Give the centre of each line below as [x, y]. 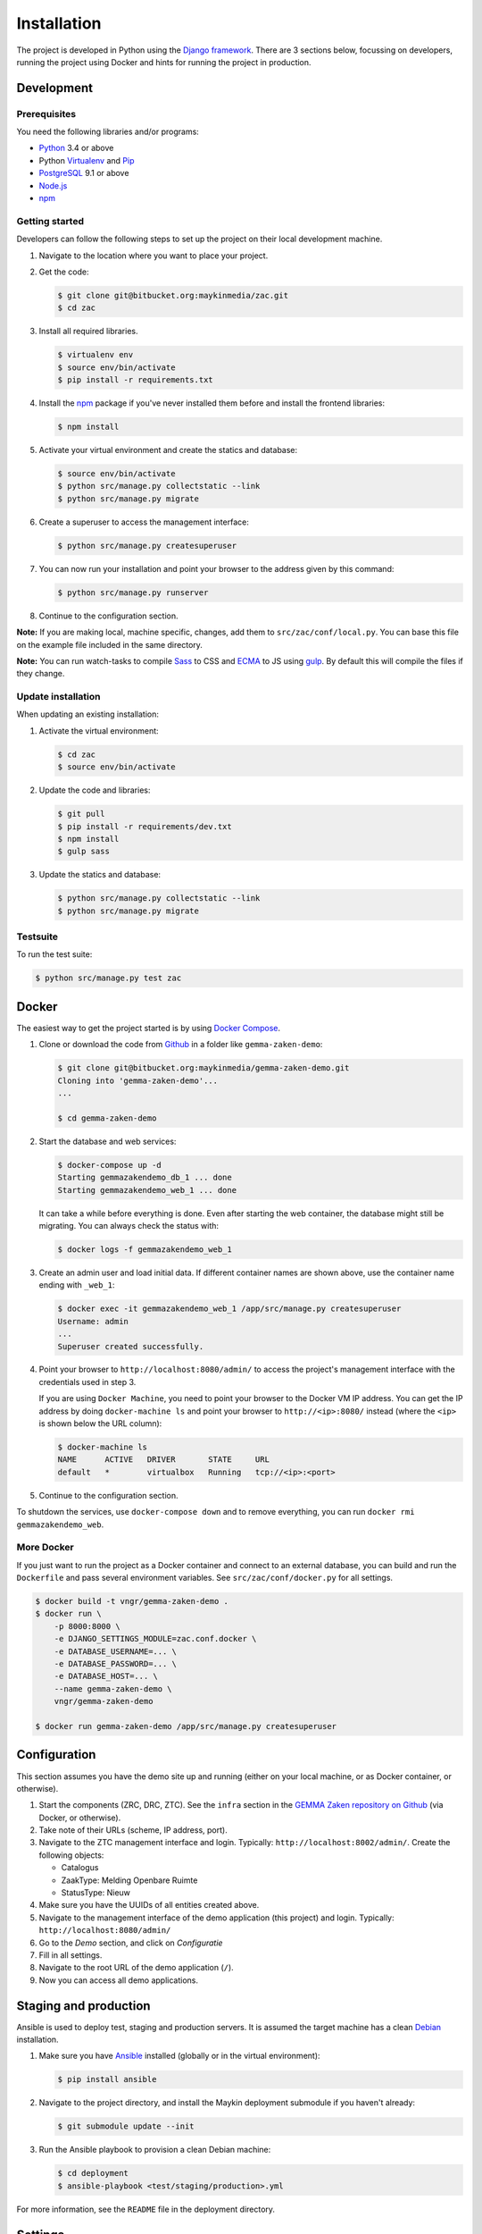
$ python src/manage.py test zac [108, 978]
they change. [41, 674]
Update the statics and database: [100, 875]
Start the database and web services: [108, 1141]
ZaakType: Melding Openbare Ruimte [129, 1880]
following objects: [71, 1855]
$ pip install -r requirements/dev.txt [145, 826]
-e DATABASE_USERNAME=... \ [116, 1651]
